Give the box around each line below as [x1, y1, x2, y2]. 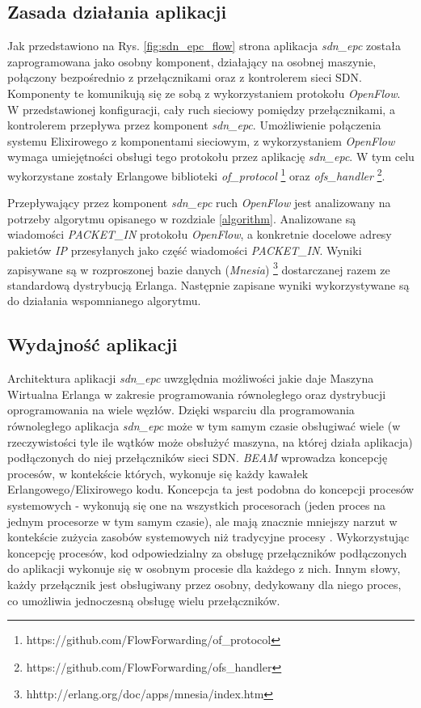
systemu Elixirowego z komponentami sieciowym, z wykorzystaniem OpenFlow [7, 132, 395, 149]
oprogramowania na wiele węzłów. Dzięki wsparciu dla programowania [7, 401, 355, 418]
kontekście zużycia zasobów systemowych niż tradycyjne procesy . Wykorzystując [7, 528, 410, 545]
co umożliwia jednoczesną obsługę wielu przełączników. [7, 591, 280, 608]
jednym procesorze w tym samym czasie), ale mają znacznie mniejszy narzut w [7, 512, 398, 529]
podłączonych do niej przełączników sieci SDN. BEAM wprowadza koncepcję [7, 449, 388, 466]
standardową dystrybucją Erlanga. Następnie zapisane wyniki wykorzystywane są [7, 276, 410, 293]
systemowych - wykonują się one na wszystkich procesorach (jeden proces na [7, 496, 386, 513]
